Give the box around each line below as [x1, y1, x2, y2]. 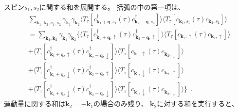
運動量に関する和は [4, 98, 65, 109]
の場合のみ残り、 [93, 98, 148, 109]
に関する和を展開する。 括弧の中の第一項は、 [39, 2, 185, 12]
